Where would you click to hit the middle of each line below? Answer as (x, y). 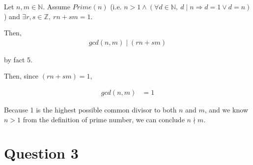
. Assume (56, 6)
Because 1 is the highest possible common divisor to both (90, 110)
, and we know (226, 110)
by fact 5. (18, 59)
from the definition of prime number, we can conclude (104, 119)
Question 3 (41, 153)
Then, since (21, 76)
